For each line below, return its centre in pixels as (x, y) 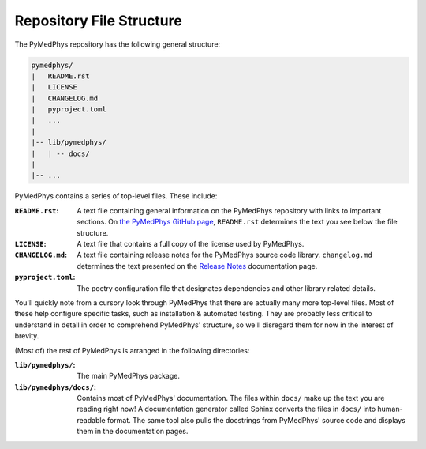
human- (390, 409)
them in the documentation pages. (133, 432)
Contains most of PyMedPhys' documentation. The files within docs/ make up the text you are (231, 398)
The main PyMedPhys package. (129, 376)
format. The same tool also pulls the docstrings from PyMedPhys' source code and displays (256, 420)
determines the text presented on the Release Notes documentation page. (197, 266)
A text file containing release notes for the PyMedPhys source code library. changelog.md (224, 255)
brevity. (27, 336)
